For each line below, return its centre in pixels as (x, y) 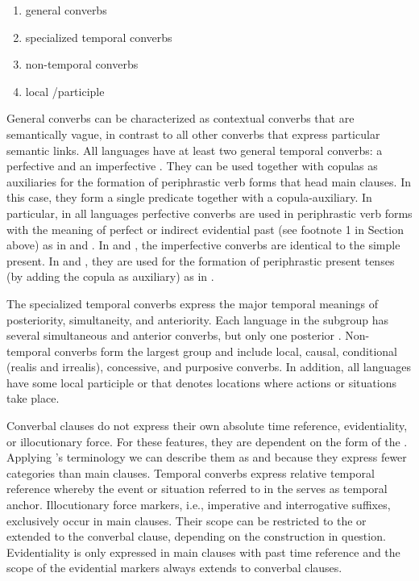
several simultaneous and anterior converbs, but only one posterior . (174, 335)
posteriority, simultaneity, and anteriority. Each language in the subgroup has (198, 319)
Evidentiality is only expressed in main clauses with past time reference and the (203, 552)
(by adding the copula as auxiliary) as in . (110, 276)
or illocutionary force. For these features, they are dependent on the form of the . (207, 441)
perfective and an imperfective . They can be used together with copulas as (192, 166)
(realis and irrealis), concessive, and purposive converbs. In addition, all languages (209, 367)
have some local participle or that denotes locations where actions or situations (201, 382)
